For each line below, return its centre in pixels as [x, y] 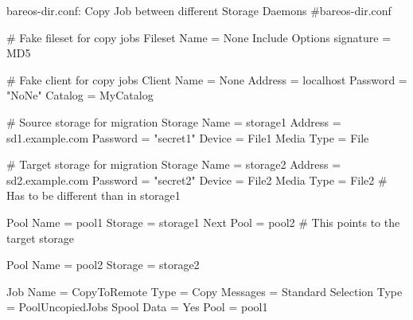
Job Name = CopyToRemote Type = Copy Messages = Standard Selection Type [205, 291]
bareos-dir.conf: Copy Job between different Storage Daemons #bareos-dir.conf [199, 10]
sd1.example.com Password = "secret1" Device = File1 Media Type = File [188, 137]
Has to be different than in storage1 [94, 195]
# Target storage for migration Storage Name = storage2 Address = [174, 164]
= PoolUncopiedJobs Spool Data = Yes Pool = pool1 [137, 307]
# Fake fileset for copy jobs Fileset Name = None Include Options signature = [199, 37]
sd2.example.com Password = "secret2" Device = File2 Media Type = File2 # [197, 180]
